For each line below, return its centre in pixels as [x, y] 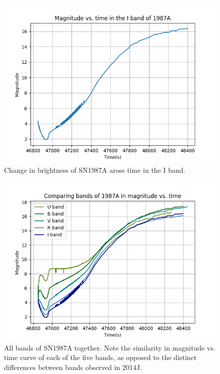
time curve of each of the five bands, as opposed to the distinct [100, 357]
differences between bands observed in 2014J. [73, 367]
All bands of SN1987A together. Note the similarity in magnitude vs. [110, 347]
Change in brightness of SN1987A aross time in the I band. [95, 170]
